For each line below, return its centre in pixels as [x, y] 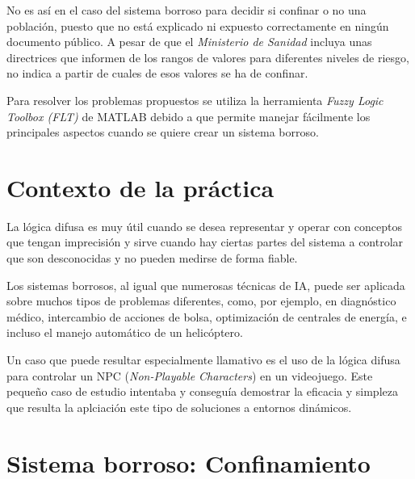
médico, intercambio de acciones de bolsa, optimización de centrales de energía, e [207, 316]
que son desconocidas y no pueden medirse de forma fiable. [152, 258]
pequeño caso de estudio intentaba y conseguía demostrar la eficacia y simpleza [202, 391]
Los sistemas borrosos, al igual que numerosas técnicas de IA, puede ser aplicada [206, 285]
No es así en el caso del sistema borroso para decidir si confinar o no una [187, 10]
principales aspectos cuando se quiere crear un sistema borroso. [163, 132]
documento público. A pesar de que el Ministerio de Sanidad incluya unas [189, 42]
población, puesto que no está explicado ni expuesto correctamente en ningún [198, 25]
